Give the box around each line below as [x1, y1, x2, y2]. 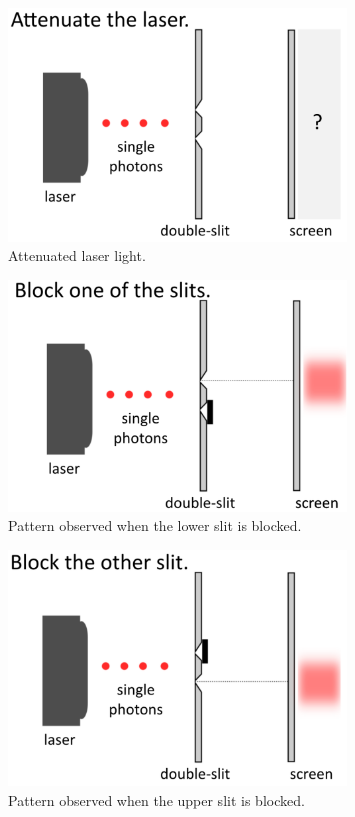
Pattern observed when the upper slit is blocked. [8, 789, 305, 810]
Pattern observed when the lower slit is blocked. [8, 515, 302, 536]
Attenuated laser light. [8, 245, 146, 266]
